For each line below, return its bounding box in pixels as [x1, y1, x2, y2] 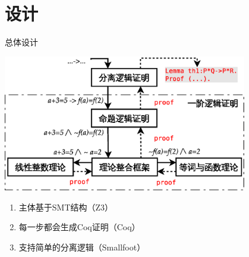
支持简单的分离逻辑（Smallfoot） [18, 240, 146, 253]
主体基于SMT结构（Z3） [18, 200, 114, 213]
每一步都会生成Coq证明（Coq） [18, 221, 140, 233]
